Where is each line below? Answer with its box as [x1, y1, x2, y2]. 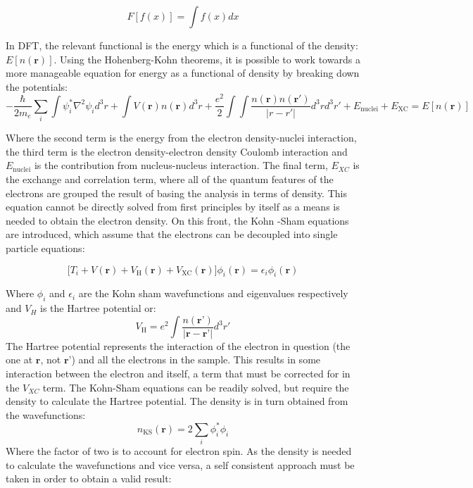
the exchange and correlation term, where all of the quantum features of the [6, 172, 334, 187]
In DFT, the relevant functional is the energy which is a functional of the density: [6, 38, 358, 52]
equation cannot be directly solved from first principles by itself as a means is [6, 199, 340, 214]
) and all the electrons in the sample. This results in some [71, 352, 321, 367]
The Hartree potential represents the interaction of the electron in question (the [6, 338, 351, 353]
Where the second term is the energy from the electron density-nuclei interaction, [6, 130, 357, 145]
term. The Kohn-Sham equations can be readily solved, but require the [42, 380, 349, 394]
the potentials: [6, 79, 68, 94]
